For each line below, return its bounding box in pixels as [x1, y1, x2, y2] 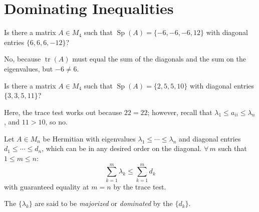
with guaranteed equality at [4, 181, 89, 191]
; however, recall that [147, 106, 212, 117]
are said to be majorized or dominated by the [35, 198, 173, 208]
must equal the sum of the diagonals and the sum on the [72, 53, 246, 64]
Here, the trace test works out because [4, 106, 122, 117]
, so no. [45, 116, 68, 127]
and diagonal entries [179, 133, 241, 143]
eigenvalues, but [4, 63, 53, 73]
